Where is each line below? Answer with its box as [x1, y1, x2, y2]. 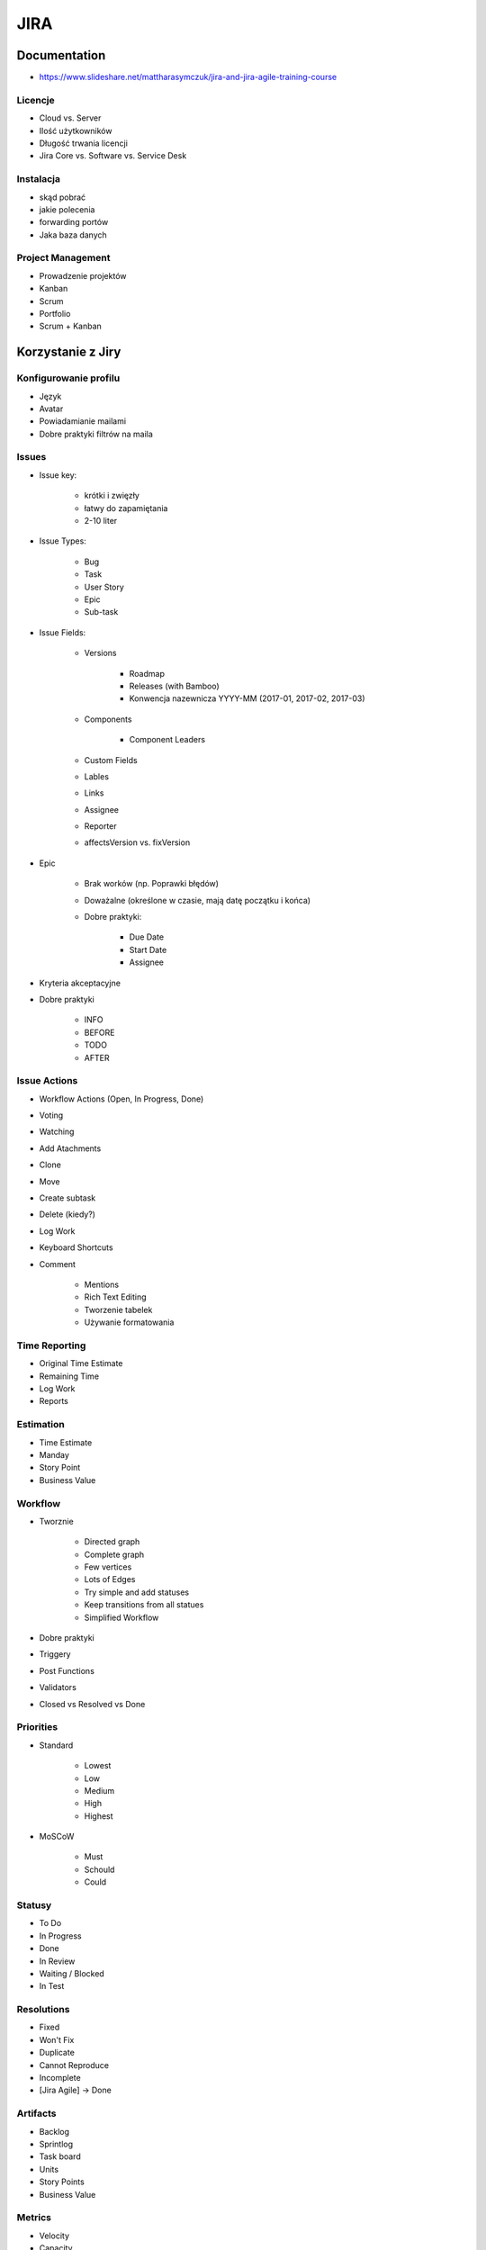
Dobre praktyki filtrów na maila [39, 428, 153, 439]
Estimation [16, 1418, 65, 1431]
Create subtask [39, 1192, 96, 1203]
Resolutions [16, 2003, 70, 2016]
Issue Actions [16, 1075, 78, 1087]
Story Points [39, 2176, 85, 2187]
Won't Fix [39, 2034, 75, 2045]
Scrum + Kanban [39, 320, 103, 332]
